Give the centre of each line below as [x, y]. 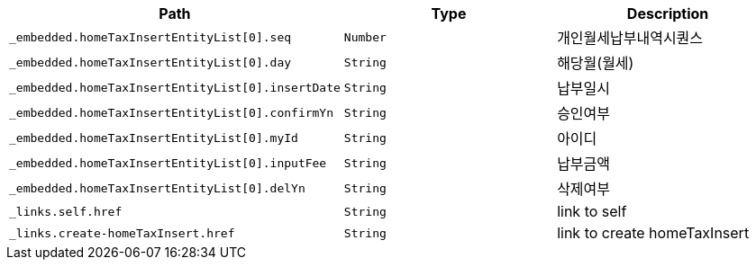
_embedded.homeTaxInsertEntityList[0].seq [150, 37]
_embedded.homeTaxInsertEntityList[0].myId [154, 138]
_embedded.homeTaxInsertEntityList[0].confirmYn [172, 112]
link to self [592, 211]
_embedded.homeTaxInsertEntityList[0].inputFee [168, 163]
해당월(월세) [596, 63]
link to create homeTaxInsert [653, 233]
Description [668, 13]
